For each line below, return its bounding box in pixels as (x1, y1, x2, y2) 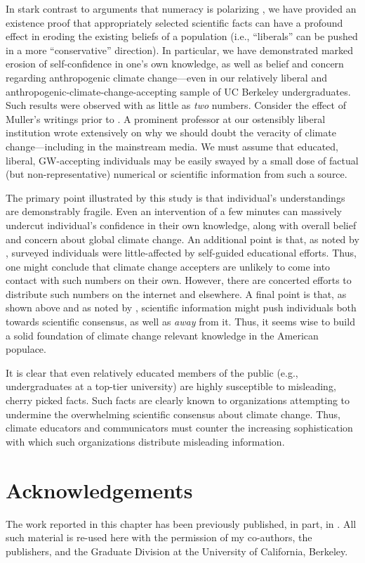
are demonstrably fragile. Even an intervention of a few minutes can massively (6, 204, 342, 219)
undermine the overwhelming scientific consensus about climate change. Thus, (6, 406, 340, 421)
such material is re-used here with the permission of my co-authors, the (6, 530, 312, 545)
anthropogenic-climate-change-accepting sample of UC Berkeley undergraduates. (6, 84, 351, 98)
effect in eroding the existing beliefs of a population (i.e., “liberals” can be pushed (6, 29, 358, 44)
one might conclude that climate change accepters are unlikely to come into (6, 259, 331, 273)
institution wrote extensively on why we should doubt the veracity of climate (6, 125, 336, 140)
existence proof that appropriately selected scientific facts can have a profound (6, 15, 343, 30)
